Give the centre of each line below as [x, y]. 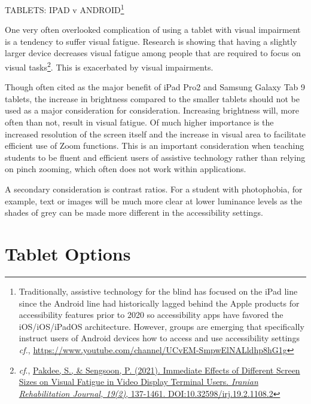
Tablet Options [68, 253]
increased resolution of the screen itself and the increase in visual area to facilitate [155, 134]
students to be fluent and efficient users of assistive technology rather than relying [155, 157]
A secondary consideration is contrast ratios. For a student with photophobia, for [154, 189]
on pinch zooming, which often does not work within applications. [126, 169]
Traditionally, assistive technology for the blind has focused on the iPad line [158, 291]
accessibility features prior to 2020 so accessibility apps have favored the [151, 315]
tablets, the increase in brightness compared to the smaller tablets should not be [153, 98]
